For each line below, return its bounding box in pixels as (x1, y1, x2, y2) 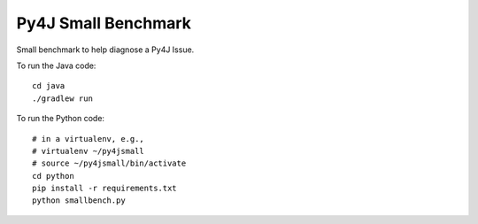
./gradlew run (32, 93, 93, 104)
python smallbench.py (32, 196, 126, 205)
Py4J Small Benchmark (16, 13, 192, 33)
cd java (32, 81, 66, 91)
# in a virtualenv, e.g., (32, 134, 145, 143)
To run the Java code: (16, 60, 96, 71)
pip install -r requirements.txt (32, 183, 177, 194)
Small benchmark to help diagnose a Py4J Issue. (16, 44, 195, 55)
